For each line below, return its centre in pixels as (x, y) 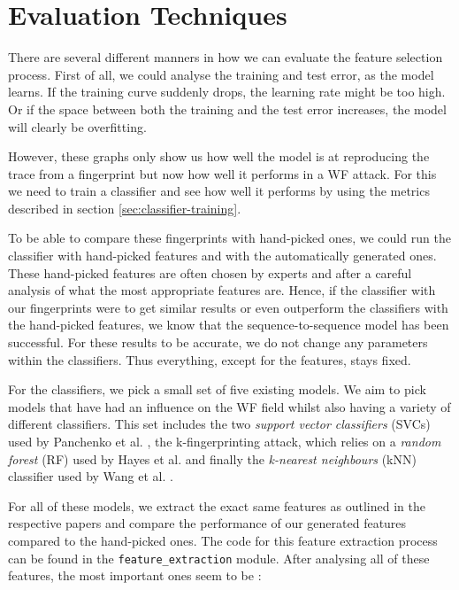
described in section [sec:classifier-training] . (125, 208)
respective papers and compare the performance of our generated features (207, 523)
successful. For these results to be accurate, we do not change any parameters (218, 342)
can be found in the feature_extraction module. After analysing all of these (219, 558)
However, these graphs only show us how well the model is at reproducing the (219, 156)
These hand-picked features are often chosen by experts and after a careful (210, 272)
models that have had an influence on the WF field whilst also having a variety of (229, 406)
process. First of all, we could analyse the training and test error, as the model (221, 74)
